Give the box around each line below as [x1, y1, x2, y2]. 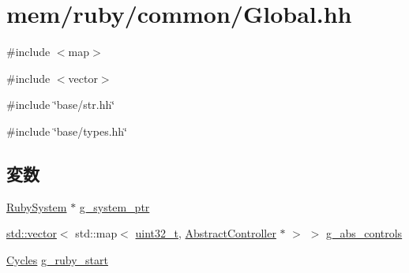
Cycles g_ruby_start [6, 251, 108, 267]
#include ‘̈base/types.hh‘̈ [6, 122, 128, 139]
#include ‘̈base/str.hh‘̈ [6, 96, 115, 113]
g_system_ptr [79, 198, 150, 215]
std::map [75, 225, 118, 241]
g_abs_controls [325, 225, 403, 241]
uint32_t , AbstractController [135, 225, 276, 241]
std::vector [6, 225, 57, 241]
